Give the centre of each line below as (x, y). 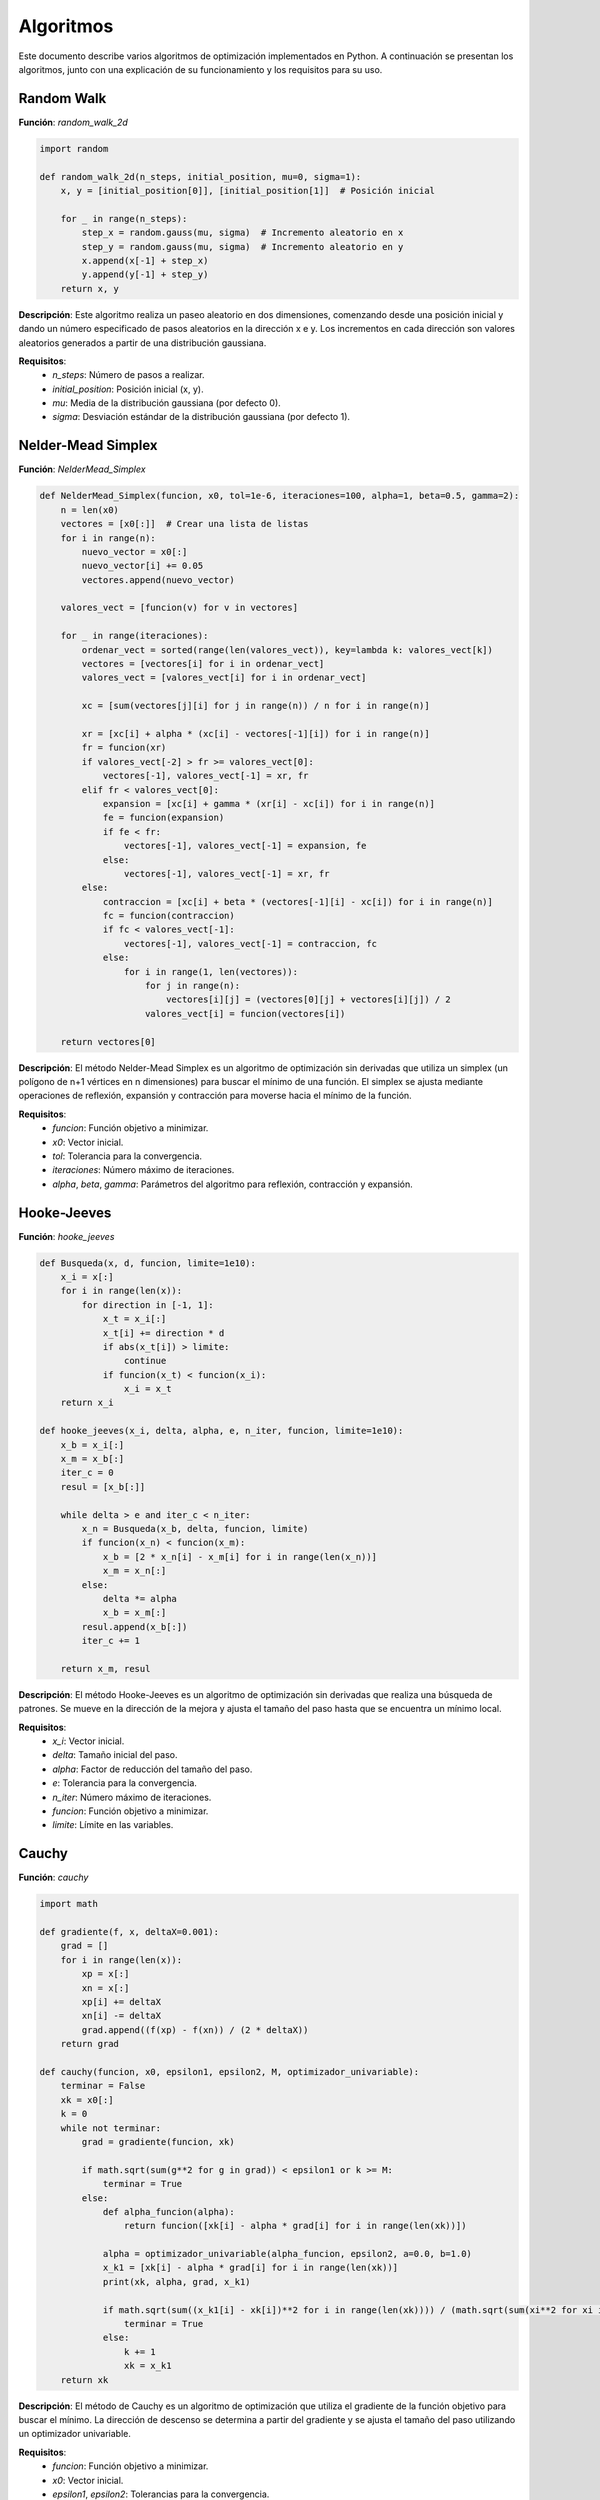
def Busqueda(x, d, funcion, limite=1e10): (148, 1263)
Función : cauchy (53, 1877)
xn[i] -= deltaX (121, 2016)
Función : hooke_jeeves (66, 1236)
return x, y (90, 288)
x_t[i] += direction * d (163, 1333)
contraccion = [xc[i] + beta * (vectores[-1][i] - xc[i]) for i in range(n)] (298, 901)
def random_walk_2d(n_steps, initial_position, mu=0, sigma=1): (200, 176)
